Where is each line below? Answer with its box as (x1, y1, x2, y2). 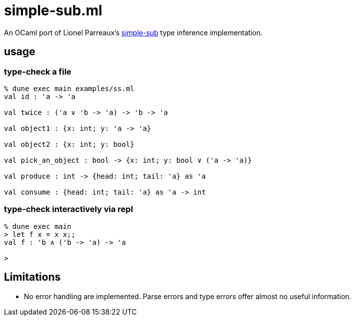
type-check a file (4, 66, 72, 77)
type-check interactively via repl (4, 204, 133, 214)
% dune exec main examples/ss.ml (4, 84, 135, 93)
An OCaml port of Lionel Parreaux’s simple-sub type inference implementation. (4, 28, 263, 37)
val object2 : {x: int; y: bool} (4, 140, 135, 148)
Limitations (4, 271, 61, 284)
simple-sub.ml (4, 2, 103, 19)
